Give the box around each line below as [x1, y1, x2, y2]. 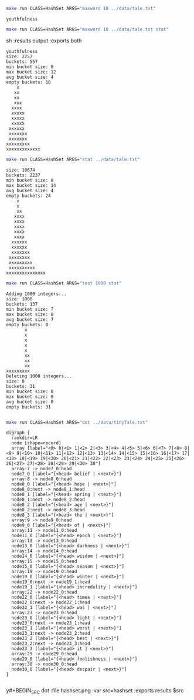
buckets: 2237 [6, 172, 41, 178]
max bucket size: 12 [6, 69, 57, 75]
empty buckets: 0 [6, 321, 49, 327]
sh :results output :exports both [6, 37, 82, 44]
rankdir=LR [11, 435, 38, 441]
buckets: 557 [6, 59, 38, 65]
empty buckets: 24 [6, 193, 51, 199]
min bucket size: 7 [6, 306, 54, 312]
